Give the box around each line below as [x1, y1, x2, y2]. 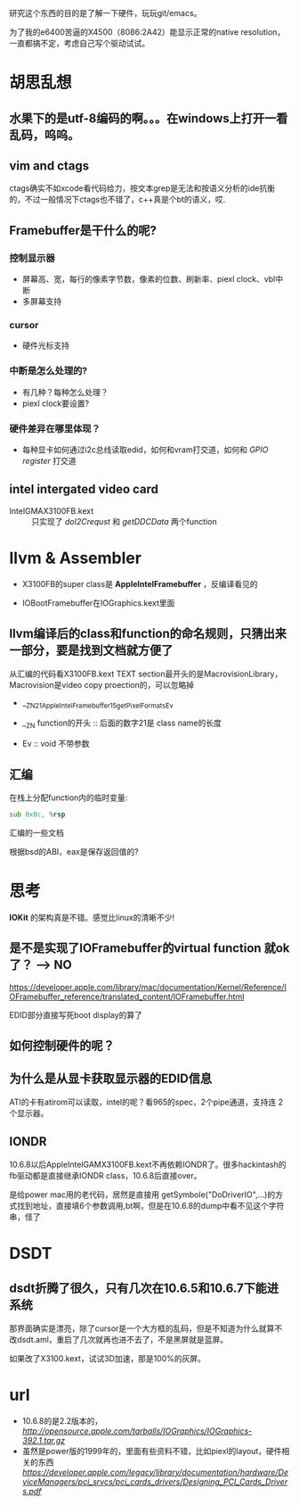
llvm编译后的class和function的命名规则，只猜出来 [9, 626, 287, 641]
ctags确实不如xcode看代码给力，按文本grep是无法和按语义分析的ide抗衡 [9, 183, 276, 194]
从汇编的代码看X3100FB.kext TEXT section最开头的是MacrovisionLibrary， [9, 668, 283, 679]
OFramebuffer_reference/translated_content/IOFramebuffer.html [9, 991, 245, 1002]
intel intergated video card [9, 482, 158, 497]
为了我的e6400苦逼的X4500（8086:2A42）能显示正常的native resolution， [9, 27, 286, 37]
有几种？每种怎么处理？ [21, 386, 109, 397]
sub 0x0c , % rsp [9, 810, 66, 819]
